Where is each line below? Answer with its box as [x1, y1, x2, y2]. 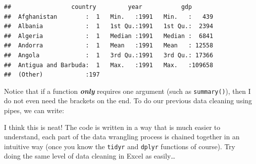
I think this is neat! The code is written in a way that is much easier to [4, 122, 220, 132]
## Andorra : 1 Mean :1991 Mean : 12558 [4, 42, 213, 49]
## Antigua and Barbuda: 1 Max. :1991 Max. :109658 [4, 61, 213, 69]
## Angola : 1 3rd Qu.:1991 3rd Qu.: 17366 [4, 51, 213, 59]
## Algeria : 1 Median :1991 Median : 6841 [4, 32, 213, 40]
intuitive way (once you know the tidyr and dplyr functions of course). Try [4, 141, 235, 151]
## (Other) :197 [4, 71, 100, 79]
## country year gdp [4, 3, 192, 10]
